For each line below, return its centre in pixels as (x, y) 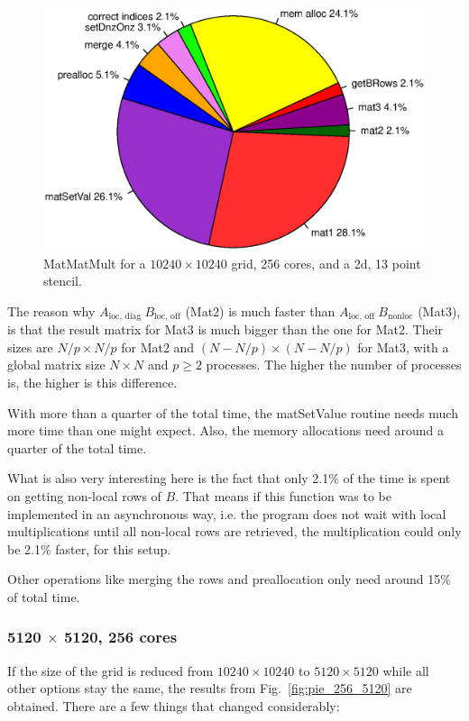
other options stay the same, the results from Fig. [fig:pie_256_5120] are (210, 688)
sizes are (30, 347)
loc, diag (125, 317)
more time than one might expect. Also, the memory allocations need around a (226, 430)
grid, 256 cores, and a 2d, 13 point (326, 263)
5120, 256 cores (120, 637)
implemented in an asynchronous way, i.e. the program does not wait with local (227, 513)
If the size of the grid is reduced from (110, 670)
